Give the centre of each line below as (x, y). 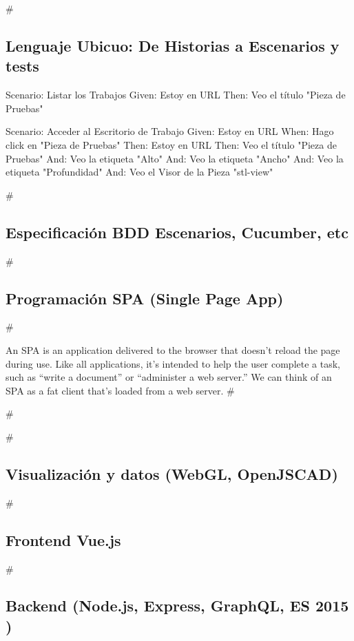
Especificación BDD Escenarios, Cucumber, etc (177, 232)
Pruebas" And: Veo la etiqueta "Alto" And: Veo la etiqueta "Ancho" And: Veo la (175, 158)
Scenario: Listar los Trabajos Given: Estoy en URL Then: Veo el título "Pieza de (176, 95)
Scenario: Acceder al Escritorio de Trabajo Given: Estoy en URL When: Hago (170, 131)
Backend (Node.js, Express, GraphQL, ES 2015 (177, 606)
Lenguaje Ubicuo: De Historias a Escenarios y (173, 45)
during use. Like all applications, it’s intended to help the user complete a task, (173, 363)
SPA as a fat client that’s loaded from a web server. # (120, 390)
